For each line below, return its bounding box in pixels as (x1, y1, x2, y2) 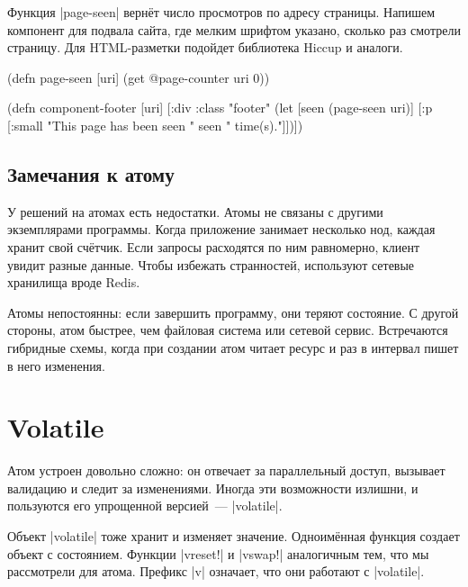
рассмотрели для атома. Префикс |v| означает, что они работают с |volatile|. (7, 562, 425, 581)
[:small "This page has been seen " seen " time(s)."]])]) (7, 115, 303, 134)
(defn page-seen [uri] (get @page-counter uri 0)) (7, 68, 270, 86)
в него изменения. (7, 356, 105, 375)
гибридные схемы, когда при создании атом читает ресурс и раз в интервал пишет (7, 338, 459, 357)
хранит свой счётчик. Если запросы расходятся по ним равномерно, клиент (7, 237, 420, 256)
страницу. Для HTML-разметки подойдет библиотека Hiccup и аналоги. (7, 38, 403, 57)
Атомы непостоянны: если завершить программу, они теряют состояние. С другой (7, 303, 459, 321)
